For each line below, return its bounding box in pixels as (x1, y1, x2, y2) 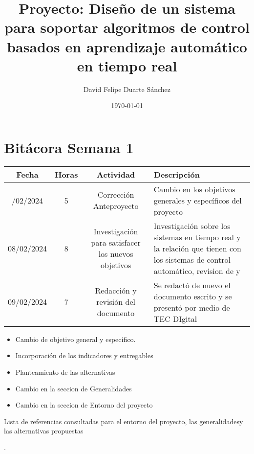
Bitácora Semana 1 (4, 137, 134, 157)
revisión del (96, 296, 135, 308)
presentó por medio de (153, 301, 230, 313)
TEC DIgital (153, 313, 197, 324)
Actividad (97, 168, 135, 180)
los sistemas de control (153, 253, 231, 265)
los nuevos (98, 248, 133, 260)
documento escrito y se (153, 290, 232, 302)
